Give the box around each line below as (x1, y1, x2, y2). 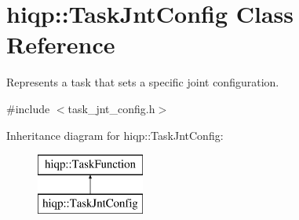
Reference (6, 28, 115, 60)
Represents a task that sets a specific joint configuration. (6, 74, 279, 90)
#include (6, 100, 50, 116)
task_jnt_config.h (67, 100, 155, 116)
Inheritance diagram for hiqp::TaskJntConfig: (6, 126, 224, 143)
